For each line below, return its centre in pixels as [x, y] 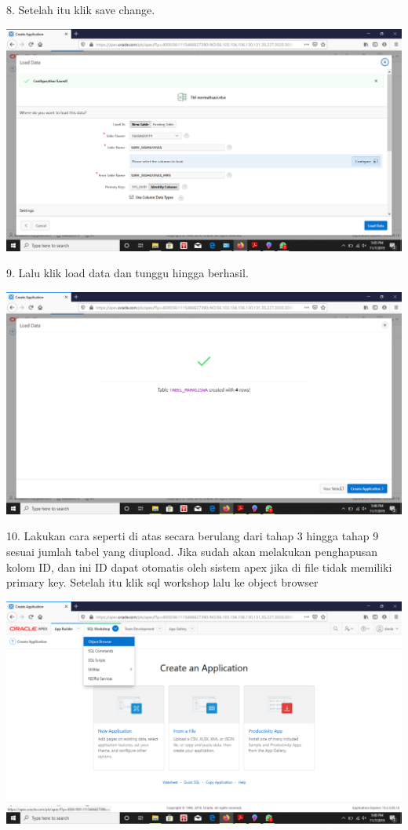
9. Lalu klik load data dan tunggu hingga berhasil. [127, 273]
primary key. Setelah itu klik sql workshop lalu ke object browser [162, 582]
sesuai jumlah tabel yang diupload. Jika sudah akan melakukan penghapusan [192, 551]
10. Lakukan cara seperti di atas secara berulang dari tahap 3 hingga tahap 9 [193, 536]
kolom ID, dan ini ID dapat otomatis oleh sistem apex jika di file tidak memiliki [199, 567]
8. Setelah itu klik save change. [81, 9]
